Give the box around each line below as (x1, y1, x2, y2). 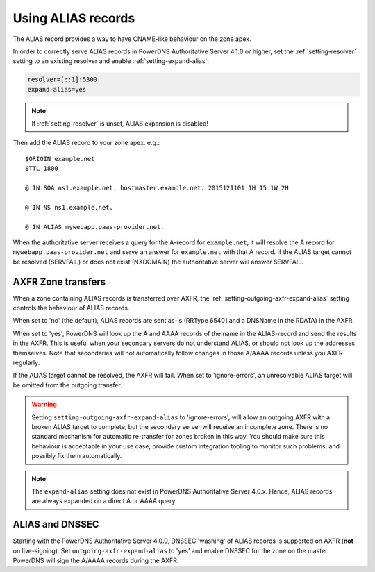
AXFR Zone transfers (12, 276, 106, 287)
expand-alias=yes (27, 85, 87, 93)
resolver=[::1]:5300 (27, 76, 97, 83)
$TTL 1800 (25, 165, 58, 173)
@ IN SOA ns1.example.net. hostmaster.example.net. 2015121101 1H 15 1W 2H (25, 184, 289, 192)
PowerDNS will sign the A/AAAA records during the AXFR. (12, 556, 179, 564)
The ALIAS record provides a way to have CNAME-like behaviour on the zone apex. (12, 35, 251, 43)
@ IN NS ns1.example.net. (25, 203, 114, 211)
